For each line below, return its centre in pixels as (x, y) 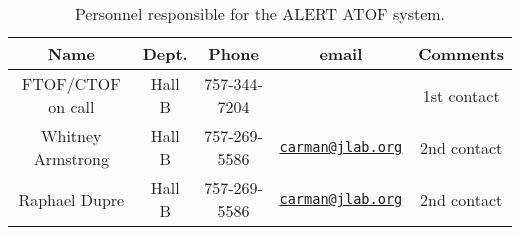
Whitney (71, 135)
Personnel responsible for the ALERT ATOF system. (260, 13)
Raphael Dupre (71, 199)
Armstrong (71, 158)
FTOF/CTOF (71, 83)
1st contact (461, 95)
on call (71, 106)
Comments (461, 53)
